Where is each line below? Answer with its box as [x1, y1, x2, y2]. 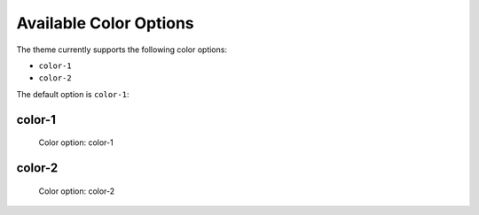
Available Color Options [16, 13, 194, 33]
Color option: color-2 [38, 186, 115, 196]
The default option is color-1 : [16, 88, 130, 99]
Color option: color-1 [38, 137, 114, 148]
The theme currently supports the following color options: [16, 44, 228, 55]
